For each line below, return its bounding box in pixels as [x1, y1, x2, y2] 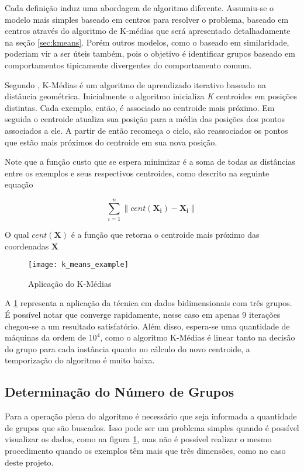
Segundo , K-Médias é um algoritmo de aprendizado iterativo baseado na [5, 78, 267, 91]
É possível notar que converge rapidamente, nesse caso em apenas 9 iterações [5, 308, 281, 321]
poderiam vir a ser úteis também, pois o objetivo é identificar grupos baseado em [5, 47, 295, 60]
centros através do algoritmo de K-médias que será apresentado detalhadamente [5, 25, 291, 37]
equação [5, 178, 33, 190]
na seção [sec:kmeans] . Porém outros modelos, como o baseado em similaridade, [5, 36, 289, 48]
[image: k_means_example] [28, 261, 129, 269]
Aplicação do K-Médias [28, 277, 112, 289]
